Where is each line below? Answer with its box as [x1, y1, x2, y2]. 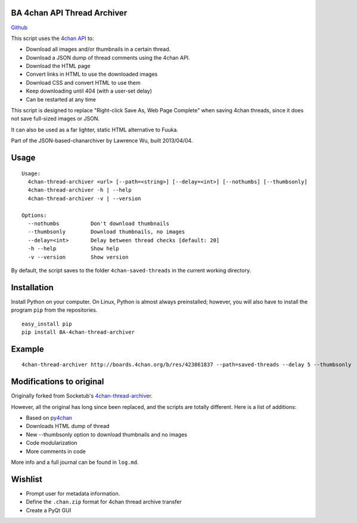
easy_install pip [21, 320, 72, 327]
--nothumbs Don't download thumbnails [27, 220, 170, 227]
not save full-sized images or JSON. [11, 115, 100, 122]
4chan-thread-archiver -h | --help [27, 187, 132, 193]
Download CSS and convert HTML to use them [26, 79, 141, 86]
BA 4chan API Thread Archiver [11, 8, 128, 18]
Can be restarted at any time [26, 96, 97, 103]
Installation [11, 282, 54, 293]
